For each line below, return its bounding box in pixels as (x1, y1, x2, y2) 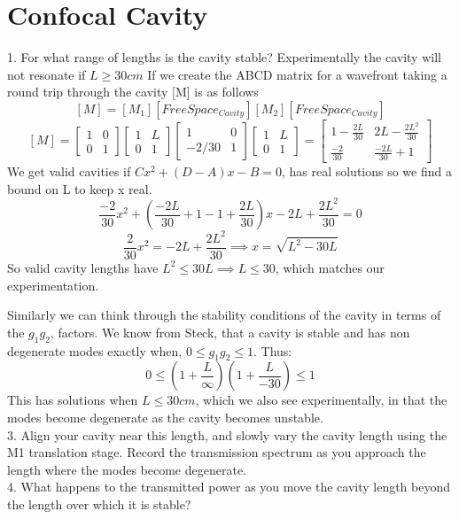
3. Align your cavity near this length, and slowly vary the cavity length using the (7, 425, 447, 444)
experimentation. (7, 275, 99, 294)
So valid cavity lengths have (7, 258, 159, 276)
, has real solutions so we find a (281, 162, 452, 181)
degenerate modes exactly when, (7, 341, 183, 360)
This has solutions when (7, 391, 138, 409)
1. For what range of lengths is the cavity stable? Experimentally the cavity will (7, 48, 441, 66)
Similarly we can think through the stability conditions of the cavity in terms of (7, 306, 441, 324)
